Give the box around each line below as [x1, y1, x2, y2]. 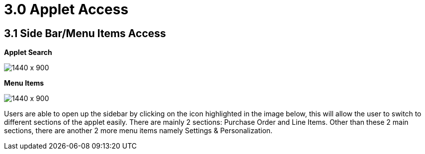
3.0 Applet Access [4, 1, 129, 18]
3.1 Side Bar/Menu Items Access [4, 27, 166, 40]
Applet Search [4, 48, 52, 57]
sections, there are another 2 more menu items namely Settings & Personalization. [4, 126, 273, 135]
